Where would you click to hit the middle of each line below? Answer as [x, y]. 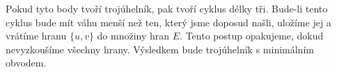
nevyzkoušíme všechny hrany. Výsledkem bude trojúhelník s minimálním [160, 49]
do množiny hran [133, 36]
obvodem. [26, 63]
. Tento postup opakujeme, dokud [252, 36]
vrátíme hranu [36, 36]
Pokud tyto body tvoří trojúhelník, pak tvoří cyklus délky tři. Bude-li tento [167, 8]
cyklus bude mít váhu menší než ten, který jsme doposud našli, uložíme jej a [168, 22]
